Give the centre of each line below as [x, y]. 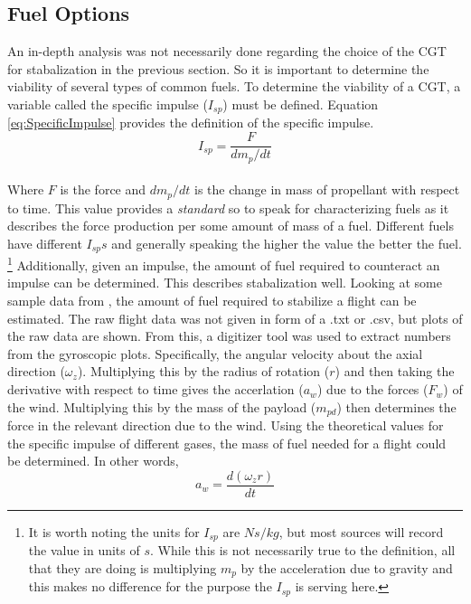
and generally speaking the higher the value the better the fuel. [287, 243]
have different [45, 243]
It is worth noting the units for [114, 531]
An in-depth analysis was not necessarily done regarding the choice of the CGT [227, 51]
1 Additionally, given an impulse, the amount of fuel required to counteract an [224, 264]
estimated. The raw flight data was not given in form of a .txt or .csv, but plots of [235, 318]
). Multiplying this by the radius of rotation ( [203, 371]
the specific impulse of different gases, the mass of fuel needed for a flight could [227, 443]
